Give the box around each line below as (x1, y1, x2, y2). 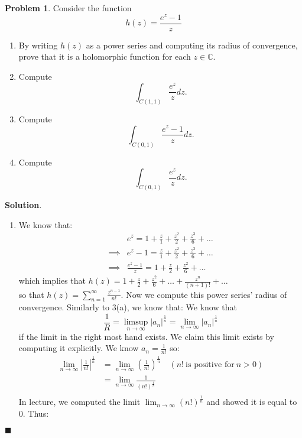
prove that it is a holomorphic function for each (18, 50, 191, 63)
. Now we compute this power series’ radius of (121, 288, 287, 300)
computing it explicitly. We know (18, 342, 139, 354)
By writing (18, 38, 58, 51)
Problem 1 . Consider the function (5, 2, 132, 14)
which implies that (18, 274, 86, 287)
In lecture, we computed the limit (18, 395, 141, 408)
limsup (124, 318, 148, 327)
